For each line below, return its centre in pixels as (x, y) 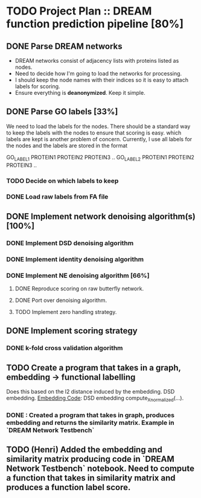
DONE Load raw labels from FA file (57, 197)
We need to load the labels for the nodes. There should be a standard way (98, 126)
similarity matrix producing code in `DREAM (90, 459)
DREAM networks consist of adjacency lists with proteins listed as (97, 61)
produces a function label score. (69, 487)
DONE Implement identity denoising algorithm (75, 259)
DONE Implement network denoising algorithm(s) (101, 216)
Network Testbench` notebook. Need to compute (101, 469)
